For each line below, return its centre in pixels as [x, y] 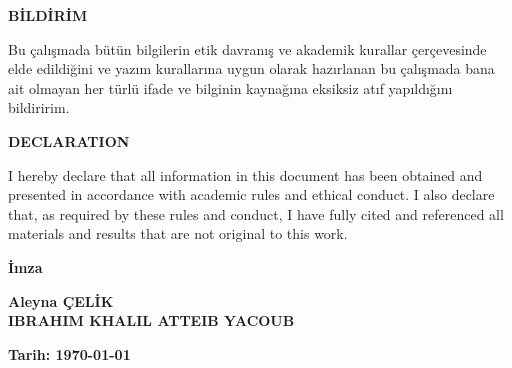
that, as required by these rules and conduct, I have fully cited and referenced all [256, 213]
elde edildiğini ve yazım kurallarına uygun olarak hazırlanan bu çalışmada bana [251, 68]
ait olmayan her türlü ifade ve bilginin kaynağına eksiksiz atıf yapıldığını [230, 87]
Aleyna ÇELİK [61, 300]
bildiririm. [39, 107]
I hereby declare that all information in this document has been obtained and [245, 174]
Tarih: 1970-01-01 [69, 353]
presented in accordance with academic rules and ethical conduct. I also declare [251, 194]
